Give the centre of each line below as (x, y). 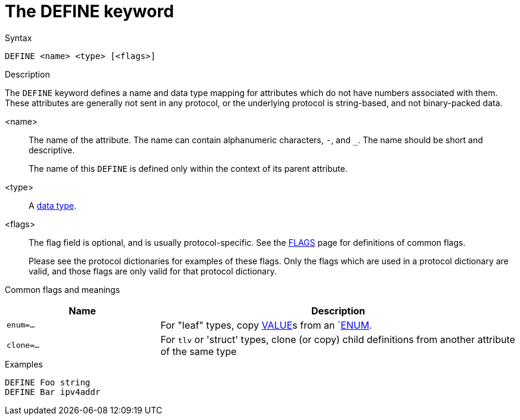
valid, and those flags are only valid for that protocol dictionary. (153, 271)
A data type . (52, 205)
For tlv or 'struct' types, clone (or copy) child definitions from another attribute (338, 339)
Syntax (18, 38)
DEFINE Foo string (48, 382)
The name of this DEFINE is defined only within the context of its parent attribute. (188, 168)
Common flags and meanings (63, 289)
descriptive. (52, 150)
